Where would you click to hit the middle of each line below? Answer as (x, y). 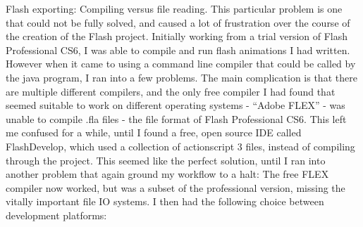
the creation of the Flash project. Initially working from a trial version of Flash (177, 36)
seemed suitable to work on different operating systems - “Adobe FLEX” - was (176, 105)
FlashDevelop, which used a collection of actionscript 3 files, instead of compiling (180, 146)
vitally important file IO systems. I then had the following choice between (165, 201)
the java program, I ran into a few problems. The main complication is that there (181, 77)
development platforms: (56, 215)
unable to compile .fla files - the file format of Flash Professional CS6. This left (176, 118)
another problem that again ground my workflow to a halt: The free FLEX (167, 174)
